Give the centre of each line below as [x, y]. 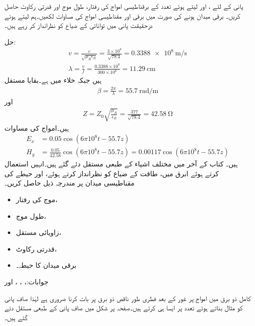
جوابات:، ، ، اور [26, 281]
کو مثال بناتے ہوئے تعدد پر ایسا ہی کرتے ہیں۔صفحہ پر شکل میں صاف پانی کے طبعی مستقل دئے [124, 308]
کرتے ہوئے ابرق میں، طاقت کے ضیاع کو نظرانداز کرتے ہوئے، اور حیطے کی [112, 173]
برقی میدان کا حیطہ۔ [46, 265]
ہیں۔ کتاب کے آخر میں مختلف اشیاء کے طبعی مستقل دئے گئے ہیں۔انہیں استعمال [121, 164]
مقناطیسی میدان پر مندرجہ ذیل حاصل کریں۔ [70, 183]
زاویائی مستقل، [39, 232]
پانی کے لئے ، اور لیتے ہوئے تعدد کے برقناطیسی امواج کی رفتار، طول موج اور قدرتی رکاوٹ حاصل [124, 6]
